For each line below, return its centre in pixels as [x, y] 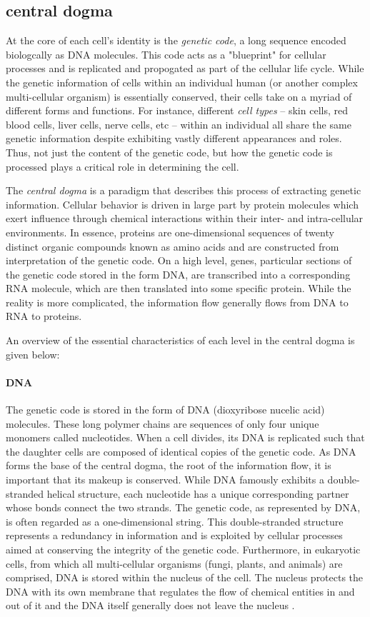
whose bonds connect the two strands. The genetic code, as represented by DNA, [183, 507]
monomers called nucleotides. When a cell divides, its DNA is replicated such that [185, 437]
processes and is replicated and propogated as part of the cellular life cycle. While [185, 68]
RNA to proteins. [44, 316]
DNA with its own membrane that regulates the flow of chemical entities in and [180, 591]
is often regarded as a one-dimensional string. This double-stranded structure [175, 521]
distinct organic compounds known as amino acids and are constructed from [172, 246]
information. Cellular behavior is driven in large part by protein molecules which [182, 204]
